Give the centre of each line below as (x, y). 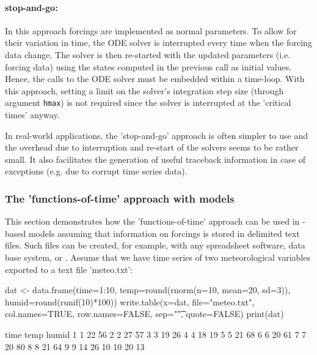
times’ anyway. (32, 115)
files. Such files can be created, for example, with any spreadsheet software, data (155, 245)
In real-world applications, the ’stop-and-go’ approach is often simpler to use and (157, 135)
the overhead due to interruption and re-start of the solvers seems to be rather (152, 147)
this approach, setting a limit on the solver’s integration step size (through (144, 90)
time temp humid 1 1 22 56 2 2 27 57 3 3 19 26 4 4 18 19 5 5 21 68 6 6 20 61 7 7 (156, 334)
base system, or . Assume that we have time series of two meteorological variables (158, 257)
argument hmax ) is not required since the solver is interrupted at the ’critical (148, 103)
